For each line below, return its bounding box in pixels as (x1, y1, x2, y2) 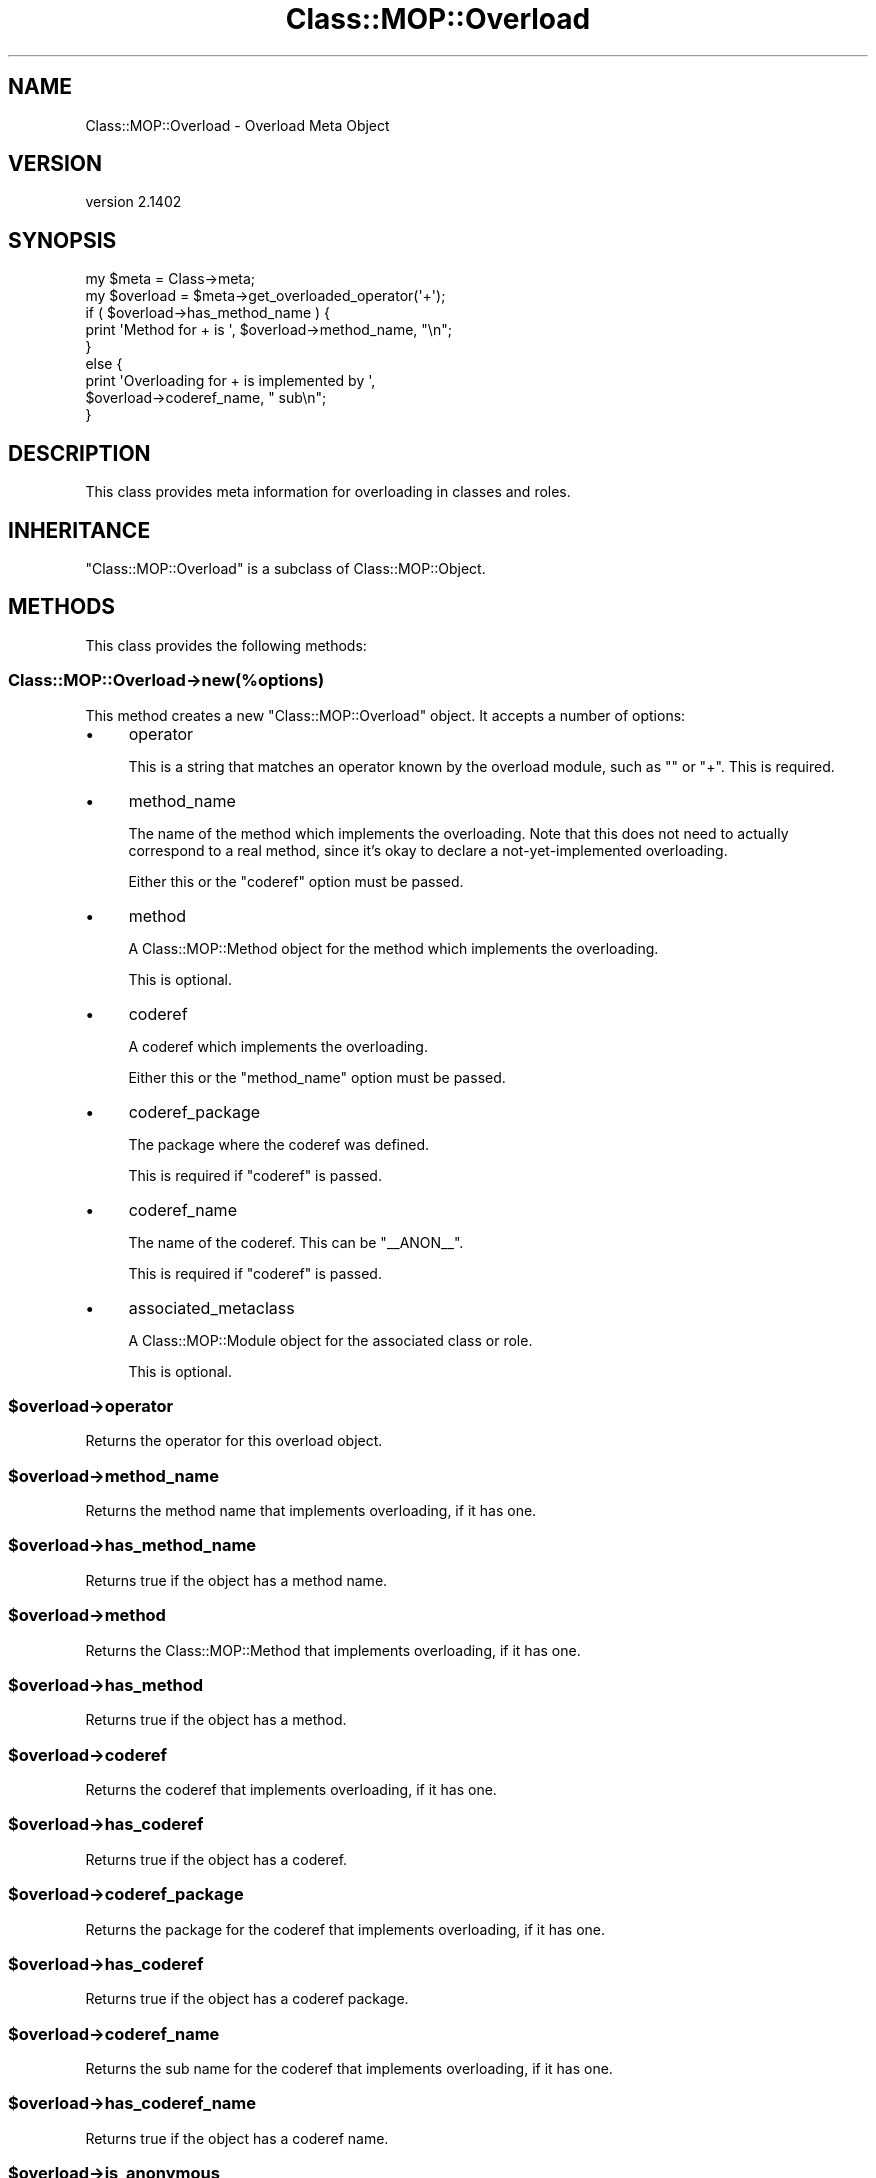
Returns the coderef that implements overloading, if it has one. (85, 1781, 497, 1799)
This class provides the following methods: (85, 636, 367, 654)
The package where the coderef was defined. (128, 1135, 430, 1153)
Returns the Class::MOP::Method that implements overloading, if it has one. (85, 1641, 581, 1659)
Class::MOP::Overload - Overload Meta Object (85, 116, 390, 134)
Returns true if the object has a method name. (85, 1571, 388, 1589)
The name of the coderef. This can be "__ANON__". (128, 1233, 464, 1251)
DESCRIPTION (8, 440, 151, 466)
